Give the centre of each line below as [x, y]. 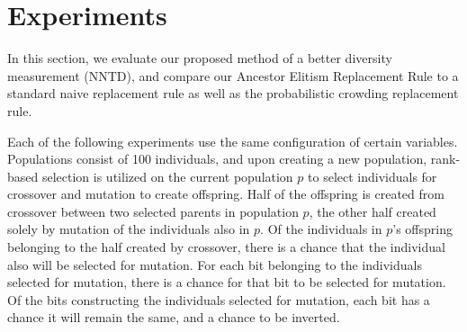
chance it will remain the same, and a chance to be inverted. [174, 317]
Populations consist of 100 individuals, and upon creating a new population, [217, 159]
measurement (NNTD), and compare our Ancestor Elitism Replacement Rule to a [233, 75]
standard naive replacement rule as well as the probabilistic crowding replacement [233, 93]
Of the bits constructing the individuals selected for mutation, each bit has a [219, 299]
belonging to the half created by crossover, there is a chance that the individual [226, 247]
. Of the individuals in [321, 229]
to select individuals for [373, 176]
